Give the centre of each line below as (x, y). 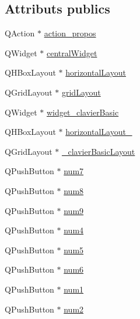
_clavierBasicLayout (98, 151)
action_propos (70, 33)
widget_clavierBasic (83, 112)
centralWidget (72, 52)
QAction (20, 33)
